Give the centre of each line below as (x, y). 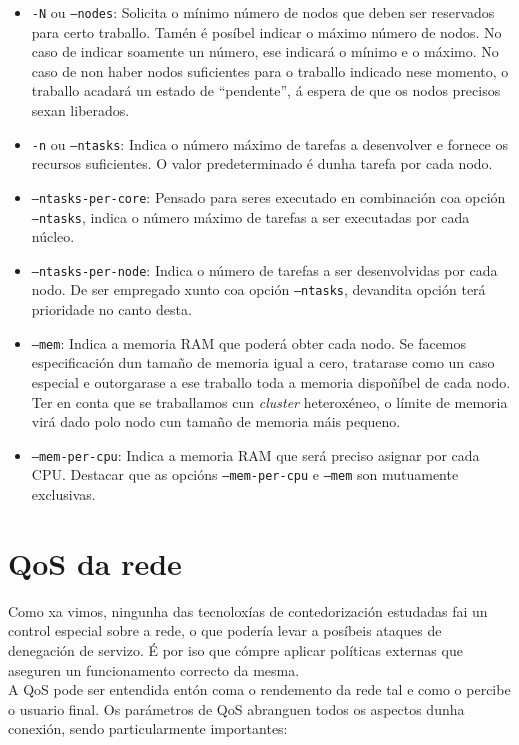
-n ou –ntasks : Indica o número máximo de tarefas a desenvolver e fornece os (270, 143)
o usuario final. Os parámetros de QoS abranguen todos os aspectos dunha (236, 708)
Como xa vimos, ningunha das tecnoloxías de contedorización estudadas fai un (248, 610)
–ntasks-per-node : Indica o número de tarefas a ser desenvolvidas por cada (264, 269)
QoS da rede (95, 562)
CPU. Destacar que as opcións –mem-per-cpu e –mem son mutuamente (245, 474)
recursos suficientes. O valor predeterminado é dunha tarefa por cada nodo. (262, 163)
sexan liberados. (80, 110)
